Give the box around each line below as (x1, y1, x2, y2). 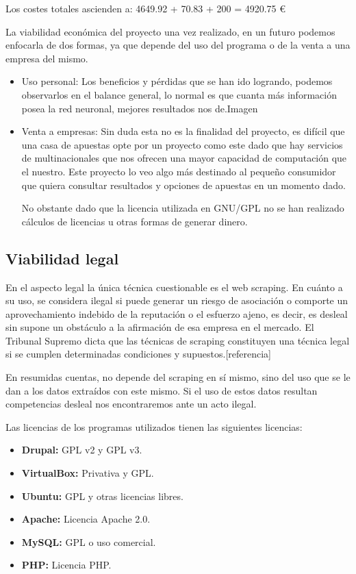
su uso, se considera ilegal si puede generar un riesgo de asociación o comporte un (5, 293, 348, 308)
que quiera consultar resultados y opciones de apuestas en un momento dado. (21, 177, 346, 192)
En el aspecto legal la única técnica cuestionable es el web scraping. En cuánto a (5, 279, 343, 294)
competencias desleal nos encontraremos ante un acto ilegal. (5, 397, 257, 411)
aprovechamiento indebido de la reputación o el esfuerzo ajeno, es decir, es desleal (5, 306, 348, 321)
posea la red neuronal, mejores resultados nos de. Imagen (21, 101, 258, 115)
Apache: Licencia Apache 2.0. (21, 512, 151, 526)
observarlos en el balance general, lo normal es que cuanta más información (21, 87, 337, 101)
